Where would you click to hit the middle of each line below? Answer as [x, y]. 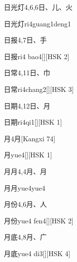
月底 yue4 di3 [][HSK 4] [37, 253]
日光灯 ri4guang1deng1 [38, 23]
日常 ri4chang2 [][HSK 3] [39, 89]
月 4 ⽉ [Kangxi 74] [30, 138]
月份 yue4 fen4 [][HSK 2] [39, 220]
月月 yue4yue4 [25, 187]
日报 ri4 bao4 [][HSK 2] [37, 56]
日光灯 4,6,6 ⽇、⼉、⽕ [38, 7]
